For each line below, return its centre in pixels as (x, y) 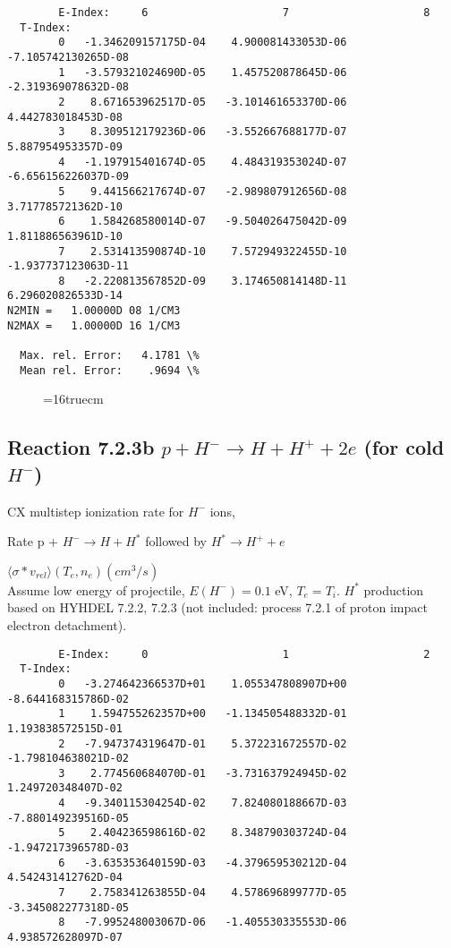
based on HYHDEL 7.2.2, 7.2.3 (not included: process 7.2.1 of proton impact (217, 607)
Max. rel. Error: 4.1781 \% (110, 356)
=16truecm (73, 399)
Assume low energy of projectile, (96, 589)
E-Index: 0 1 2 (244, 654)
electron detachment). (67, 624)
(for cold (404, 447)
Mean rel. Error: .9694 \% (110, 370)
